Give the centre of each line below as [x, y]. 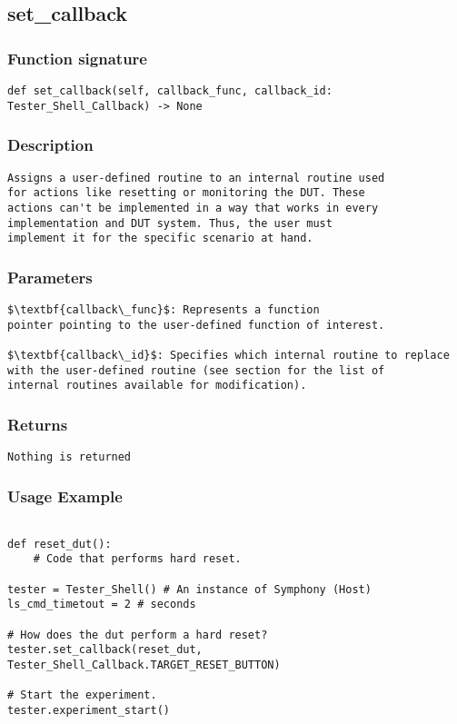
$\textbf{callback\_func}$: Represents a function [164, 310]
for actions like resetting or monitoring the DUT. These [186, 193]
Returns [38, 424]
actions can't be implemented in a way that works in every [193, 208]
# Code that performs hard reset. [137, 559]
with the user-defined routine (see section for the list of [196, 370]
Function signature [77, 58]
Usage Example [65, 496]
